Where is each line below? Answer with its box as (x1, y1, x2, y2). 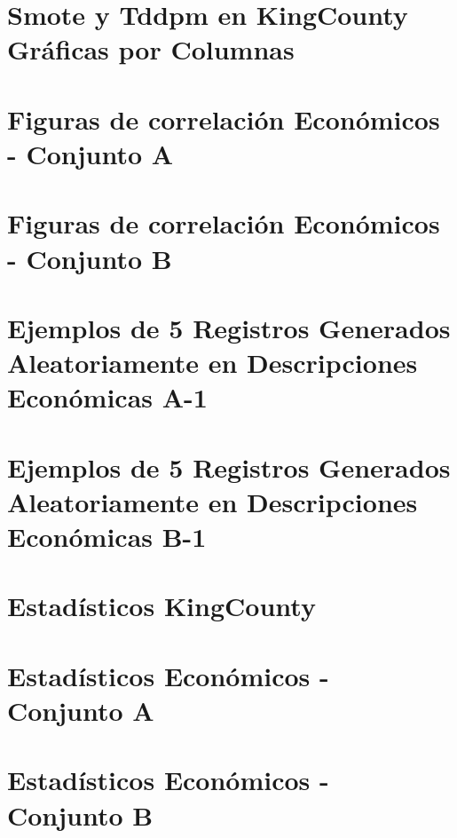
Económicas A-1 (7, 379, 208, 415)
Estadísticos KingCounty (7, 588, 316, 624)
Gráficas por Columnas (7, 31, 295, 67)
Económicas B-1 (7, 518, 207, 554)
